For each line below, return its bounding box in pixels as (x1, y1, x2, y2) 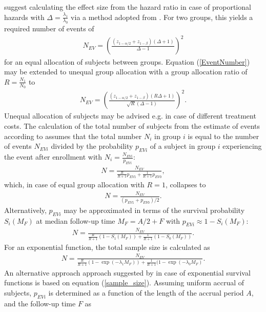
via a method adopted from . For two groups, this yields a (71, 11, 253, 22)
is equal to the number (188, 130, 259, 141)
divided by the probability (51, 141, 133, 151)
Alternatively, (4, 204, 47, 215)
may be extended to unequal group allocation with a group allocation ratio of (4, 66, 248, 77)
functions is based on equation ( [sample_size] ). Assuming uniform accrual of (4, 277, 244, 288)
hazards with (4, 11, 45, 22)
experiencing (222, 141, 262, 151)
